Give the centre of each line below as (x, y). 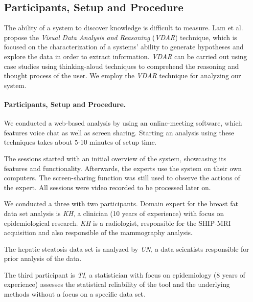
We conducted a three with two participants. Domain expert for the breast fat (121, 204)
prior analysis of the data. (43, 258)
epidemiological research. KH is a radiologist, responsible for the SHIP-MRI (117, 223)
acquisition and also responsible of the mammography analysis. (98, 232)
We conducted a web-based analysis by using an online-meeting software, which (123, 123)
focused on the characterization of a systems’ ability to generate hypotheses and (124, 47)
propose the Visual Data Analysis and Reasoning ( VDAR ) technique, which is (121, 37)
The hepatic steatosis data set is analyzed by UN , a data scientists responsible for (126, 248)
